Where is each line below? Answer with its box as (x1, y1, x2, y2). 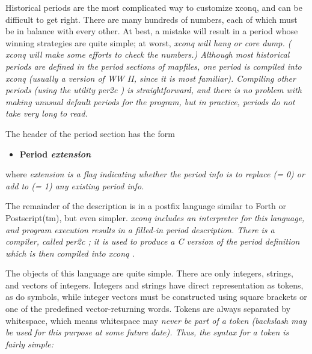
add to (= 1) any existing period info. (5, 179, 144, 192)
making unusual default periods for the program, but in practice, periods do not (5, 95, 295, 108)
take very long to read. (5, 107, 88, 120)
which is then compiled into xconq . (5, 246, 135, 259)
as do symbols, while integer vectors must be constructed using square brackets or (5, 290, 307, 303)
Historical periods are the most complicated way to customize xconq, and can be (5, 1, 302, 13)
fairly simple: (5, 337, 54, 350)
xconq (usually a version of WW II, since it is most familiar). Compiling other (5, 72, 296, 84)
